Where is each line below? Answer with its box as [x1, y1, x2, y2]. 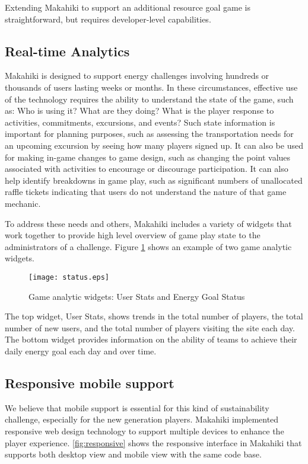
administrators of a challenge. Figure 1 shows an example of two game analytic [5, 240, 292, 252]
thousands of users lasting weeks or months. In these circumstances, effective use [5, 81, 298, 93]
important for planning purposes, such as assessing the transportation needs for [5, 127, 294, 140]
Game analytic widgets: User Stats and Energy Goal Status [28, 290, 245, 302]
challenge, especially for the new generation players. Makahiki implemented [5, 413, 279, 425]
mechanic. [5, 197, 41, 209]
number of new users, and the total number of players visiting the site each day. [5, 321, 295, 334]
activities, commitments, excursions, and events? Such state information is [5, 116, 275, 128]
